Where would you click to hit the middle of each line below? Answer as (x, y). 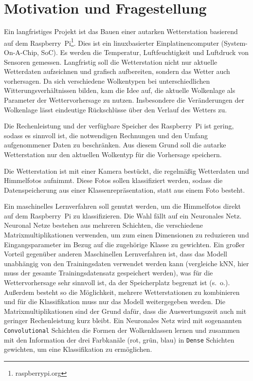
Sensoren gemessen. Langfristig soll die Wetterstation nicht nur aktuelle (111, 62)
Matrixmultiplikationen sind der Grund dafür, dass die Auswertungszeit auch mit (125, 311)
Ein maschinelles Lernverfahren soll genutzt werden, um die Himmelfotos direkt (122, 206)
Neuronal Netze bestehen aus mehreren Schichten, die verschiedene (104, 225)
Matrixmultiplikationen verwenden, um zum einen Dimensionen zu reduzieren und (126, 235)
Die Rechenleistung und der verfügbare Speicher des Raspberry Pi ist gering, (119, 126)
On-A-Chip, (21, 52)
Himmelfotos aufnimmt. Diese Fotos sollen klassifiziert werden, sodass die (113, 180)
